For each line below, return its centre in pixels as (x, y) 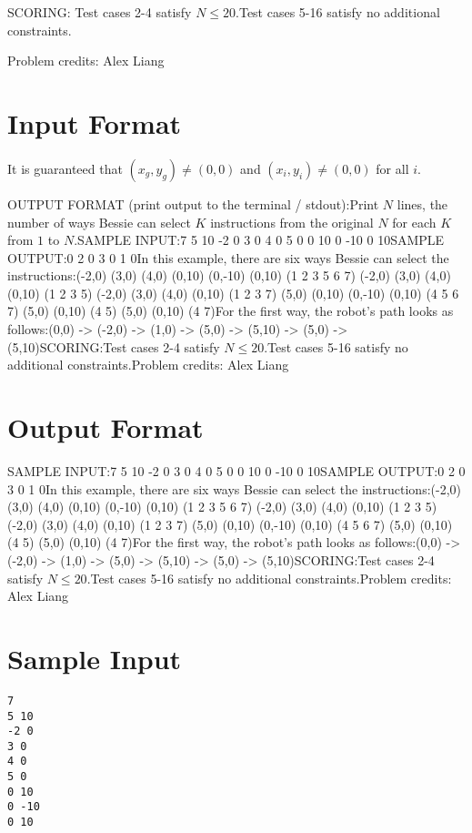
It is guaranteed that (65, 168)
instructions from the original (292, 222)
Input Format (95, 122)
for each (414, 222)
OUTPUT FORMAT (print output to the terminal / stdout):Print (193, 203)
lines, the (422, 203)
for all (392, 168)
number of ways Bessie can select (99, 222)
